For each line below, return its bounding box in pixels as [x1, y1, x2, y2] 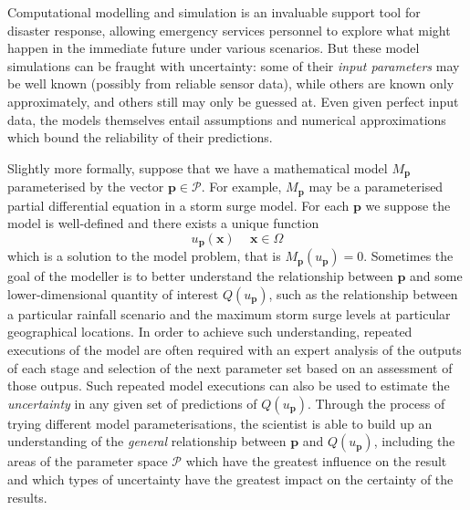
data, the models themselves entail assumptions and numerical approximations [7, 109, 446, 129]
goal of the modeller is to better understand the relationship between [7, 266, 393, 286]
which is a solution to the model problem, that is [7, 246, 281, 265]
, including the [373, 432, 455, 451]
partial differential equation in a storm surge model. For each [7, 195, 350, 214]
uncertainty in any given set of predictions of [7, 393, 257, 412]
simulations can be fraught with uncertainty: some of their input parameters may [7, 56, 460, 75]
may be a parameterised [308, 177, 444, 196]
